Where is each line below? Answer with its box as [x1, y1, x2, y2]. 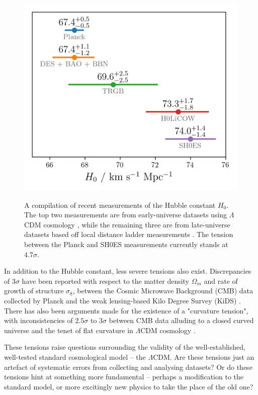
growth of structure [4, 285, 64, 296]
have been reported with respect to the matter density [22, 275, 190, 286]
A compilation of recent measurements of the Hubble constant [24, 199, 216, 210]
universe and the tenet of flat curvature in [4, 325, 133, 335]
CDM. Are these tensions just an [153, 351, 254, 362]
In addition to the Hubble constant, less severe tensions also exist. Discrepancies [4, 266, 251, 276]
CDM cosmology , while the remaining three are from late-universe [24, 219, 230, 229]
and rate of [204, 275, 238, 286]
